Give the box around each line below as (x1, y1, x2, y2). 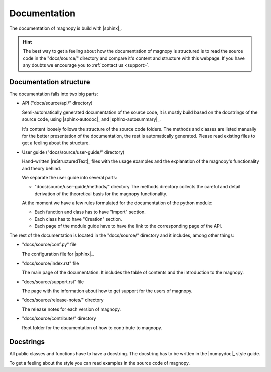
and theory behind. (22, 165, 61, 171)
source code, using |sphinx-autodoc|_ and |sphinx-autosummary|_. (22, 116, 161, 122)
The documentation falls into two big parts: (9, 91, 98, 97)
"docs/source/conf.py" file (22, 241, 77, 248)
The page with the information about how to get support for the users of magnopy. (22, 288, 193, 294)
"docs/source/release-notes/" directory (22, 297, 104, 303)
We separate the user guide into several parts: (22, 174, 117, 180)
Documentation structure (9, 78, 90, 86)
